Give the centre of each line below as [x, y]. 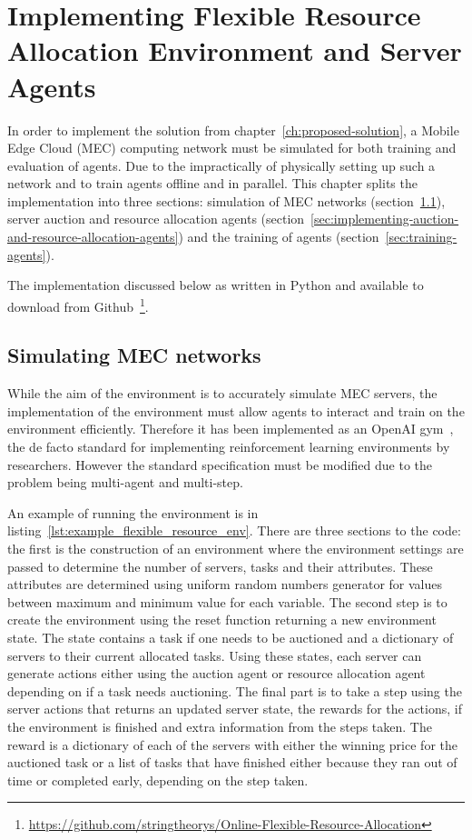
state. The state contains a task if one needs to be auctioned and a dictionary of [231, 638]
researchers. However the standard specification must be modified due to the [220, 464]
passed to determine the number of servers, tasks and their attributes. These [220, 566]
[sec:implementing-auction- [385, 219]
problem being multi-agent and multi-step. [125, 482]
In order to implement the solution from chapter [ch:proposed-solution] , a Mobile [233, 130]
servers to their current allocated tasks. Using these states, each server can [215, 655]
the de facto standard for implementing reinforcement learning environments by [229, 447]
